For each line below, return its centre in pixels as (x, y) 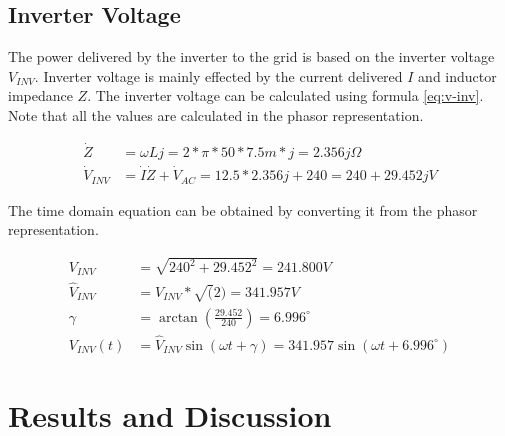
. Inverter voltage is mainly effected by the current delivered (218, 75)
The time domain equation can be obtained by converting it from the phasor (243, 209)
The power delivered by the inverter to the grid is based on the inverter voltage (251, 56)
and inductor (457, 75)
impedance (40, 95)
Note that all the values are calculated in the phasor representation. (216, 114)
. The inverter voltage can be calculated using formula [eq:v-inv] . (285, 95)
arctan (178, 317)
